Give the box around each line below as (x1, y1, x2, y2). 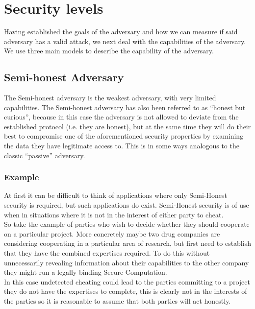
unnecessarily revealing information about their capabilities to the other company (4, 257, 249, 267)
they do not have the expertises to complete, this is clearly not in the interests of (4, 286, 247, 296)
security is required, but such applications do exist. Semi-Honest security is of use (4, 200, 249, 210)
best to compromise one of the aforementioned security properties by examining (4, 131, 244, 141)
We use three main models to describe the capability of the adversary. (4, 46, 214, 56)
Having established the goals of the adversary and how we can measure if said (4, 26, 238, 37)
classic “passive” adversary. (4, 150, 85, 160)
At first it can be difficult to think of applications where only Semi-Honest (4, 190, 227, 200)
